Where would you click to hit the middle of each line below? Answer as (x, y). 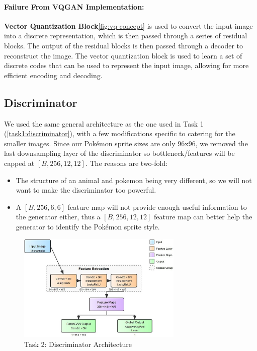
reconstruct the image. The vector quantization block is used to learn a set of (123, 55)
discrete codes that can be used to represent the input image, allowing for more (126, 65)
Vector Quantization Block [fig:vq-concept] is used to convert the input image (128, 25)
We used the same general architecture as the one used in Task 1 (104, 123)
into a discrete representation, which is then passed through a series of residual (126, 36)
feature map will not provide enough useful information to (157, 207)
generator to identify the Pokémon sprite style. (88, 226)
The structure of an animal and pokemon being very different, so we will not (134, 180)
